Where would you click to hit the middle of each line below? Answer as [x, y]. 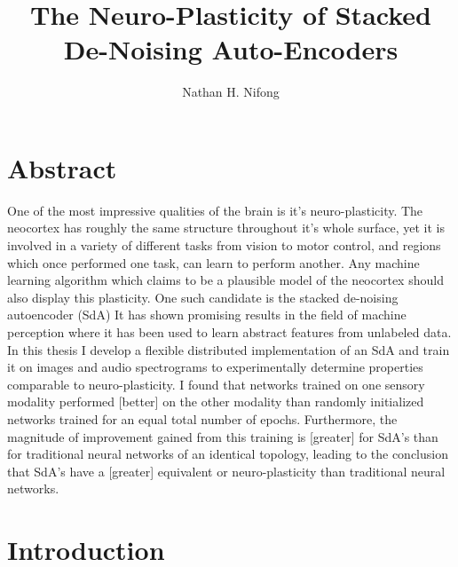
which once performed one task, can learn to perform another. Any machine [213, 262]
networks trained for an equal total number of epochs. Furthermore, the [202, 418]
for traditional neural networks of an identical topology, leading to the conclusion [228, 454]
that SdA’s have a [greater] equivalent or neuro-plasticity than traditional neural [226, 471]
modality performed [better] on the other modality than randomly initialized [216, 402]
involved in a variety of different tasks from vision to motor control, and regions [224, 245]
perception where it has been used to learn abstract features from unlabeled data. [229, 332]
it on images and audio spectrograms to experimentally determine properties [215, 367]
